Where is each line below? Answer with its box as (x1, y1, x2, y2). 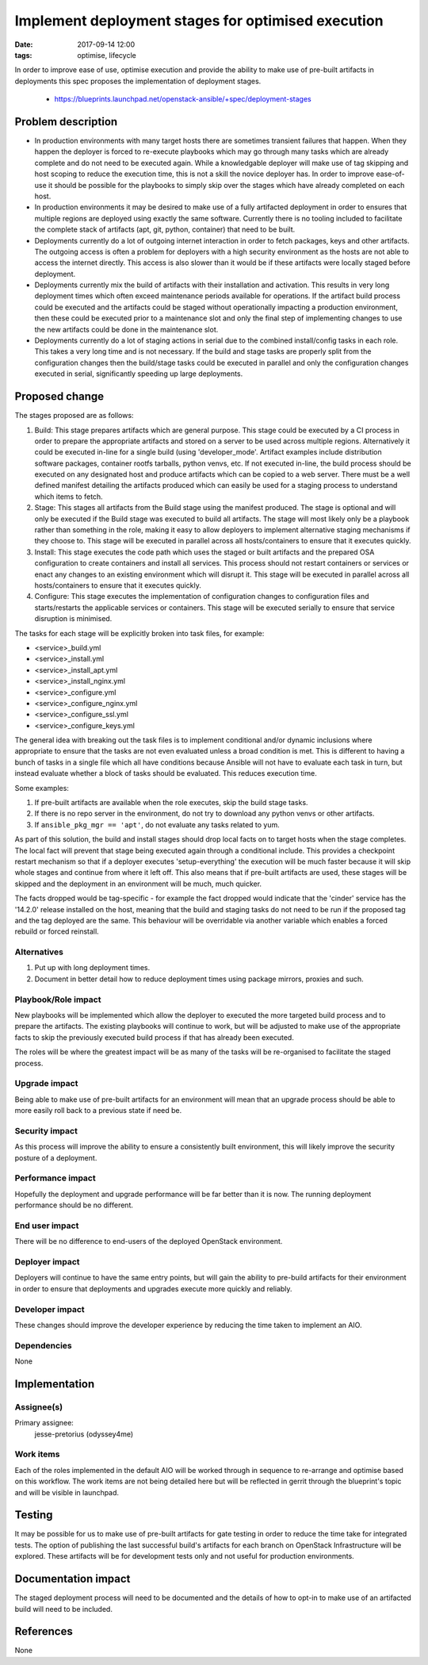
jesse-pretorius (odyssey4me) (34, 1429, 134, 1439)
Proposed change (14, 389, 105, 404)
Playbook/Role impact (14, 994, 101, 1005)
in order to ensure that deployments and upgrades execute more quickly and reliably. (14, 1283, 292, 1293)
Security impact (14, 1125, 78, 1136)
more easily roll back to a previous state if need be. (14, 1106, 182, 1115)
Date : (14, 40, 33, 49)
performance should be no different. (14, 1200, 134, 1210)
